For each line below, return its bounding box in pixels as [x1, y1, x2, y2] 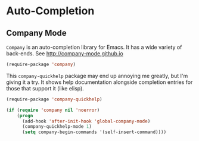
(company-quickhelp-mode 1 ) [21, 124, 92, 130]
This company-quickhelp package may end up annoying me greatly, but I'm [6, 72, 188, 79]
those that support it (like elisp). [6, 84, 85, 92]
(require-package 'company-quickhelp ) [6, 96, 102, 102]
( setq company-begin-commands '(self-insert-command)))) [21, 129, 167, 135]
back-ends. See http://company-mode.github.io [6, 50, 123, 57]
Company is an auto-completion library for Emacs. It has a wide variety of [6, 43, 182, 51]
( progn [17, 112, 33, 118]
